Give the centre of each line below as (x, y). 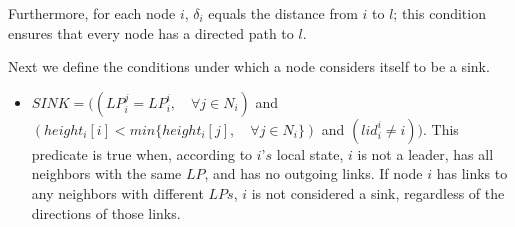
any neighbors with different (117, 192)
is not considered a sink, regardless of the (378, 192)
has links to (472, 173)
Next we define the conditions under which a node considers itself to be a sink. (249, 66)
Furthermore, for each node (92, 13)
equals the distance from (283, 13)
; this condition (439, 13)
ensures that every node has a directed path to (151, 32)
